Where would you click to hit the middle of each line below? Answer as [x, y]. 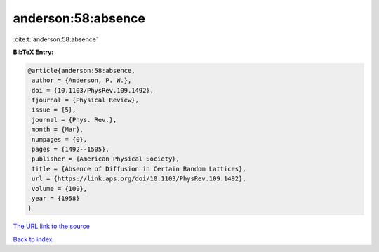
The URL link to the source [52, 226]
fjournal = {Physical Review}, [86, 100]
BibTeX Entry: [33, 52]
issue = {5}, [54, 110]
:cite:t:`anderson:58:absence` [55, 39]
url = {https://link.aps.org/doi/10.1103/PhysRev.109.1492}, [139, 179]
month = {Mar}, [58, 130]
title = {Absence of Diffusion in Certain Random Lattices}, [139, 169]
